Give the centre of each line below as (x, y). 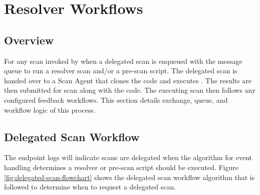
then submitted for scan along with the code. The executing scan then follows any (130, 90)
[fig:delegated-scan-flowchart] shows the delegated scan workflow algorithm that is (129, 177)
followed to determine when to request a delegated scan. (90, 187)
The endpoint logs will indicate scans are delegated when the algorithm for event (128, 157)
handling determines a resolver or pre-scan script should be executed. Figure (121, 167)
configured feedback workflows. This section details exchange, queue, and (116, 99)
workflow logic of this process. (50, 109)
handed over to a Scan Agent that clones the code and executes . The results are (128, 80)
